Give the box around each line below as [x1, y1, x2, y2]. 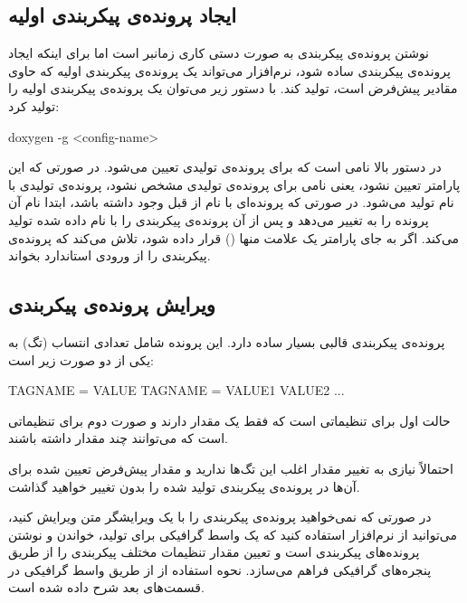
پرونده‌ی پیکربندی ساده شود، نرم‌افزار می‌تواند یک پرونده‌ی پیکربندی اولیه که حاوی [8, 61, 451, 80]
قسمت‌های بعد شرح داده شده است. [8, 578, 205, 597]
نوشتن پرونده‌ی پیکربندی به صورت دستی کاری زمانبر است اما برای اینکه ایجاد [8, 43, 430, 62]
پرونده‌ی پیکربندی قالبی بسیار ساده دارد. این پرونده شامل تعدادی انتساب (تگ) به [8, 332, 445, 351]
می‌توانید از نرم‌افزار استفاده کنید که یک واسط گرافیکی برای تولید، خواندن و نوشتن [8, 524, 458, 543]
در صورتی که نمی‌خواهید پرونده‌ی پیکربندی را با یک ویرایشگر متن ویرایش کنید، [8, 507, 432, 526]
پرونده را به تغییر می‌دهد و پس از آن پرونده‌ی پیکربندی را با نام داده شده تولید [8, 210, 429, 229]
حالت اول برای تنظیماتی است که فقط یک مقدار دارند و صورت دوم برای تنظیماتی [8, 410, 451, 429]
